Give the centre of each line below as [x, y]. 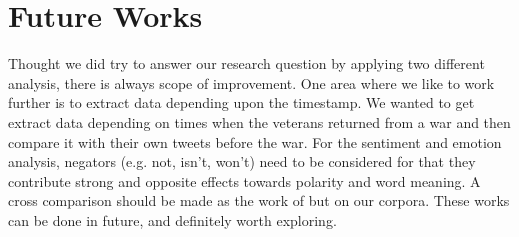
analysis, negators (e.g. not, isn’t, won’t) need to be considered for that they [242, 161]
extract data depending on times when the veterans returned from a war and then [259, 121]
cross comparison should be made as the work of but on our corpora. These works [259, 200]
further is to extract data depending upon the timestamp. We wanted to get [241, 102]
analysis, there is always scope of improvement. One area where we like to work [251, 82]
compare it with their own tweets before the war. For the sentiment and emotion [255, 141]
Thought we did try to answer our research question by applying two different [246, 63]
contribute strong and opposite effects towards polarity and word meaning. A [244, 180]
